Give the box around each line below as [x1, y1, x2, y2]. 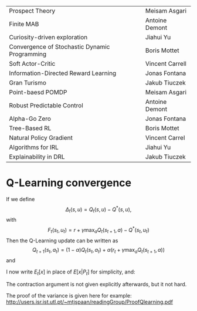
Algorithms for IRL [9, 143, 59, 151]
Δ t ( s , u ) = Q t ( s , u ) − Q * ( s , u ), [65, 205, 132, 214]
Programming [9, 50, 47, 58]
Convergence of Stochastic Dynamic [9, 43, 110, 50]
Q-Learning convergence [6, 176, 132, 190]
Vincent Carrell [145, 60, 186, 67]
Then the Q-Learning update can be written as [6, 237, 118, 244]
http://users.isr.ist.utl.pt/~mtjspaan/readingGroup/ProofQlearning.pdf [6, 299, 173, 306]
